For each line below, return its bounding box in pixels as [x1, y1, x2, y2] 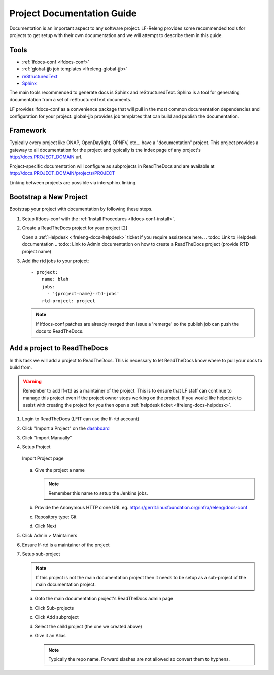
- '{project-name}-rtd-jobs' [47, 291, 120, 297]
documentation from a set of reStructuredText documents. [9, 96, 132, 102]
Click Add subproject [35, 614, 79, 620]
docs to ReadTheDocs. [36, 328, 84, 334]
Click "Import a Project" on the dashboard [22, 425, 110, 431]
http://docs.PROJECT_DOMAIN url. [9, 154, 83, 160]
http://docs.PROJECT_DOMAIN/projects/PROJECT [9, 170, 115, 176]
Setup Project [22, 444, 51, 450]
